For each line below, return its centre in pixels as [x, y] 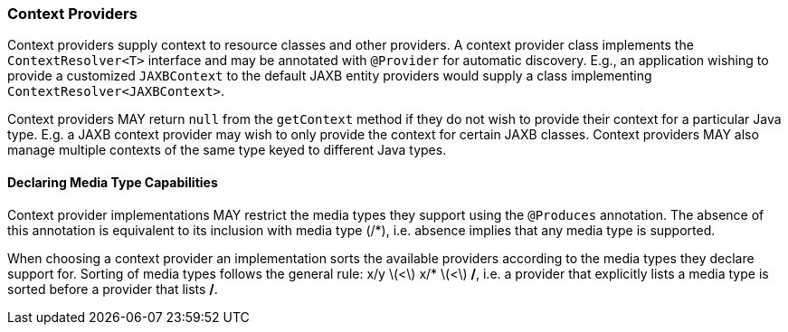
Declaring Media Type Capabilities [113, 182]
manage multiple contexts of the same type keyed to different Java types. [227, 150]
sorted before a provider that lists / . [113, 289]
